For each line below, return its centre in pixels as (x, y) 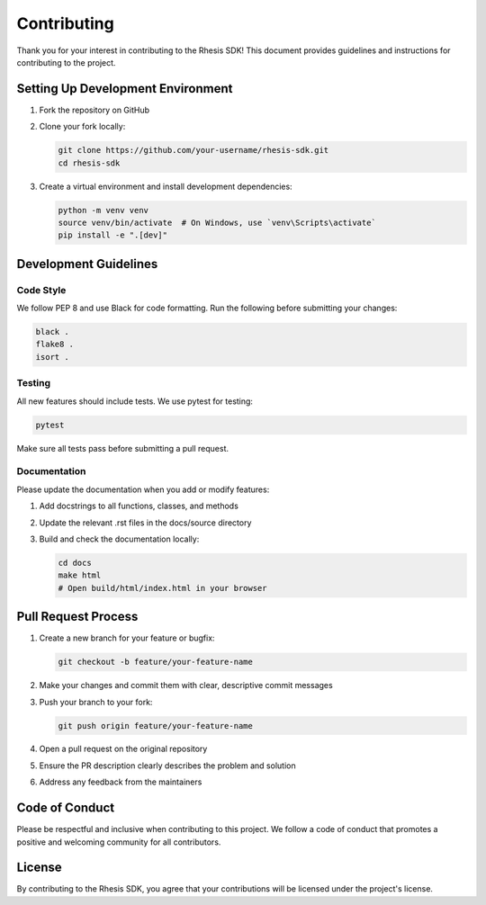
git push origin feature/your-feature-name (156, 726)
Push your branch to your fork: (96, 702)
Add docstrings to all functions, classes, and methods (139, 506)
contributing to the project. (66, 62)
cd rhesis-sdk (89, 163)
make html (80, 575)
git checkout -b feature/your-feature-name (156, 662)
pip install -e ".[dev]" (113, 235)
